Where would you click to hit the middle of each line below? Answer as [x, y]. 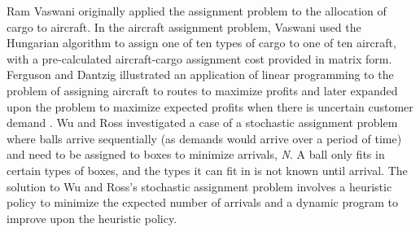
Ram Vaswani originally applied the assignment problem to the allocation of [197, 11]
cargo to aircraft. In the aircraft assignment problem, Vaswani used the [184, 26]
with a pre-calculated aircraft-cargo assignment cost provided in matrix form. [199, 58]
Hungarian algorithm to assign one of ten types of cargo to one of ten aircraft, [201, 43]
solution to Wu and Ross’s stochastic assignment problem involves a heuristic [199, 186]
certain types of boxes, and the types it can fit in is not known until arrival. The [207, 170]
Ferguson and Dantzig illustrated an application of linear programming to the [200, 74]
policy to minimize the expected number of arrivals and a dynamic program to [202, 202]
